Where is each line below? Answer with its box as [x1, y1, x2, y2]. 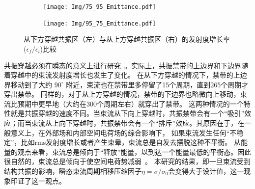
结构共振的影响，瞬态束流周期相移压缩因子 [4, 166, 142, 176]
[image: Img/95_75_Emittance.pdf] [43, 20, 156, 27]
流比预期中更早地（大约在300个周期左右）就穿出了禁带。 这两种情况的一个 [4, 98, 244, 108]
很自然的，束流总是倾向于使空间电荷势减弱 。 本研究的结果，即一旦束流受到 [4, 156, 251, 166]
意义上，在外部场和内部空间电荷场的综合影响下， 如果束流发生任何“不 [10, 127, 237, 137]
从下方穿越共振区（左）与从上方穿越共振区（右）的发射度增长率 [24, 34, 230, 44]
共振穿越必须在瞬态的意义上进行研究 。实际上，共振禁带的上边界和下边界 [4, 60, 241, 70]
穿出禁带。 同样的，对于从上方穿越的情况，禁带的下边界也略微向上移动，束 [4, 89, 247, 99]
